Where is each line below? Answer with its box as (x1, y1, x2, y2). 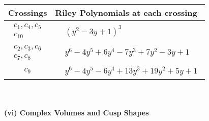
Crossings (8, 7, 47, 18)
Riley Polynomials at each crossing (55, 7, 197, 18)
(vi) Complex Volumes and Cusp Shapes (4, 107, 149, 118)
